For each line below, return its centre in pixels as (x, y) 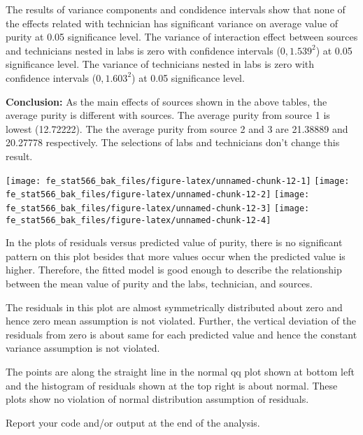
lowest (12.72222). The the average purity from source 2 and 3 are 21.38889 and (177, 128)
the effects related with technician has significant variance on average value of (172, 23)
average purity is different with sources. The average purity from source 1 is (168, 115)
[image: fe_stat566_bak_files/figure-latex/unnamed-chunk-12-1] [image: (178, 181)
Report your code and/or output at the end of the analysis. (133, 422)
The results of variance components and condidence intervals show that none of (176, 9)
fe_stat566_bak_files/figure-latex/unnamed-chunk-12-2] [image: (158, 195)
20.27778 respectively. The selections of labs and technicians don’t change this (173, 142)
